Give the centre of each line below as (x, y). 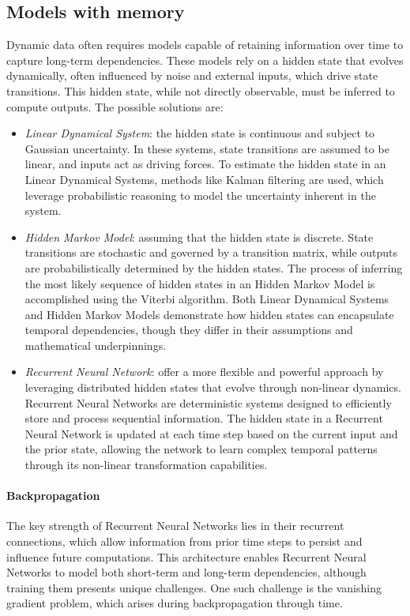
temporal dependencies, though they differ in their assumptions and (189, 330)
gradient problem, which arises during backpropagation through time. (175, 603)
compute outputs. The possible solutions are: (115, 106)
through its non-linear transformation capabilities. (146, 465)
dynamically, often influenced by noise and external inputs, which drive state (192, 75)
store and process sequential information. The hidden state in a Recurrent (204, 418)
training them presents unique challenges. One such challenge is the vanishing (194, 587)
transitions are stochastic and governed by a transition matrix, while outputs (211, 252)
